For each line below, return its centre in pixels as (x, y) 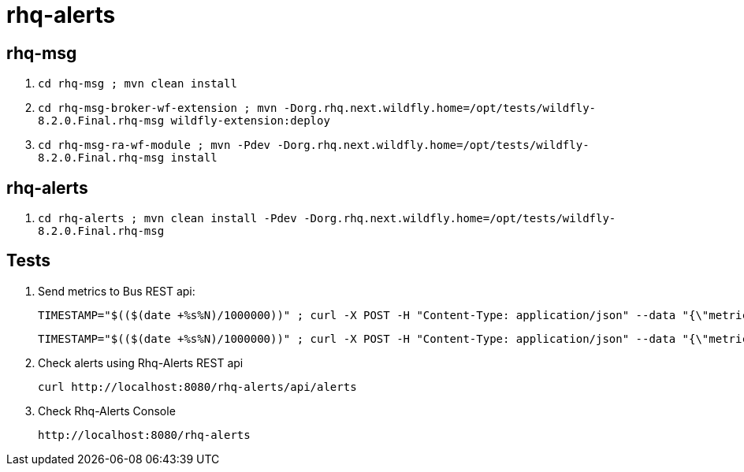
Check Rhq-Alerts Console (107, 411)
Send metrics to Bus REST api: (117, 291)
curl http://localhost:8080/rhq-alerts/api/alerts (197, 387)
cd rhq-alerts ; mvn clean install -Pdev (167, 219)
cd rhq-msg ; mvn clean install (138, 84)
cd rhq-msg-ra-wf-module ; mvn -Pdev (154, 145)
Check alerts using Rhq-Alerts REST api (141, 362)
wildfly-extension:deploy (250, 121)
